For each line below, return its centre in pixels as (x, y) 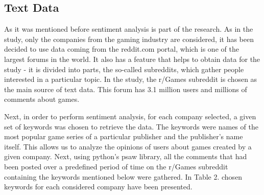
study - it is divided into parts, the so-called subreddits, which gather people (124, 69)
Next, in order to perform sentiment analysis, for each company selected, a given (130, 116)
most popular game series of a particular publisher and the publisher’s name (124, 136)
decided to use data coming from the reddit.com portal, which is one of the (122, 49)
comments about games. (42, 99)
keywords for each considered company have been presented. (98, 187)
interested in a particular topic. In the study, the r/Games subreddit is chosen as (131, 79)
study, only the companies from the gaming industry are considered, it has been (129, 39)
